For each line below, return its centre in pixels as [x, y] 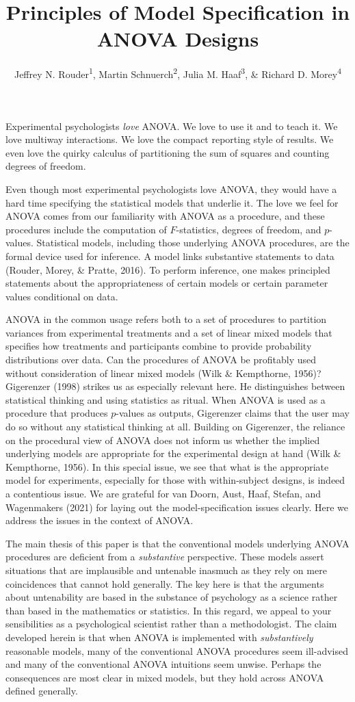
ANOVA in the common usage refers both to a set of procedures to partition [166, 319]
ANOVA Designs [178, 39]
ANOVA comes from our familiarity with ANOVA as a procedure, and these [165, 216]
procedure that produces [57, 413]
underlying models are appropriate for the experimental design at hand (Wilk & [173, 453]
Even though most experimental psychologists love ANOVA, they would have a [171, 188]
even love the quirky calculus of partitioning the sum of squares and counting [168, 152]
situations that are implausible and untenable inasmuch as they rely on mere [166, 570]
